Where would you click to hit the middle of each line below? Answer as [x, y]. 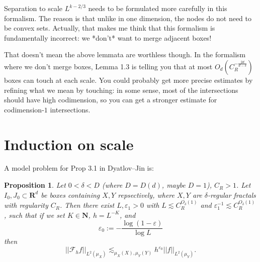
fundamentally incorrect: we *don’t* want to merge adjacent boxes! [108, 37]
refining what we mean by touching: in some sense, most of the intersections [121, 90]
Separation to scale [33, 8]
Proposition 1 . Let [35, 185]
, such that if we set [34, 215]
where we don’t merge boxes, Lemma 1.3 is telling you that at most [108, 66]
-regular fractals [232, 194]
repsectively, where [146, 194]
